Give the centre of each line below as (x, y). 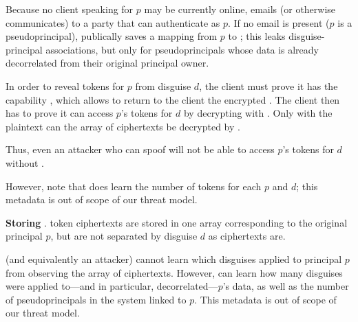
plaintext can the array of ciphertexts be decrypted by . (123, 126)
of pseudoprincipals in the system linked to (96, 299)
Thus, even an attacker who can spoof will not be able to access (140, 149)
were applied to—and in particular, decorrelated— (112, 286)
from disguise (163, 85)
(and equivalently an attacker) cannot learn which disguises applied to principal (174, 258)
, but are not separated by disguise (124, 236)
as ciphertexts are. (247, 236)
